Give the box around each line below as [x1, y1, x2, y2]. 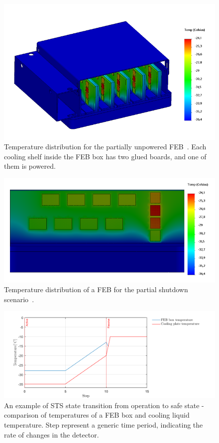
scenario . [4, 294, 34, 304]
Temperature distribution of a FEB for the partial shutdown [4, 284, 188, 295]
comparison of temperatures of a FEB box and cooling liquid [4, 410, 190, 420]
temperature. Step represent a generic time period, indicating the [4, 419, 203, 430]
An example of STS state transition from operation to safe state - [4, 400, 204, 410]
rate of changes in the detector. [4, 429, 99, 440]
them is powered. [4, 161, 56, 171]
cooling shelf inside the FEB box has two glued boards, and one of [4, 151, 207, 161]
